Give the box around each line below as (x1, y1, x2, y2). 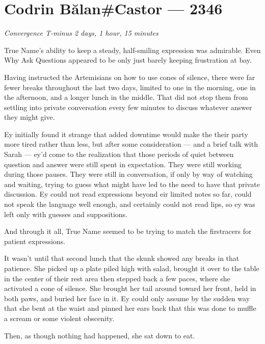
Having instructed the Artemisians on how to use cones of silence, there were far (4, 71, 255, 82)
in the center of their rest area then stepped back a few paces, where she (4, 273, 230, 283)
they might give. (4, 112, 55, 122)
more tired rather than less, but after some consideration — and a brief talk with (4, 139, 258, 149)
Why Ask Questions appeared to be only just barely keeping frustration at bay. (4, 55, 252, 65)
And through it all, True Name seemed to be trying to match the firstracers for (4, 226, 252, 236)
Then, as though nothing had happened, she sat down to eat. (4, 330, 195, 340)
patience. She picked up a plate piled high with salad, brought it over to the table (4, 263, 259, 273)
